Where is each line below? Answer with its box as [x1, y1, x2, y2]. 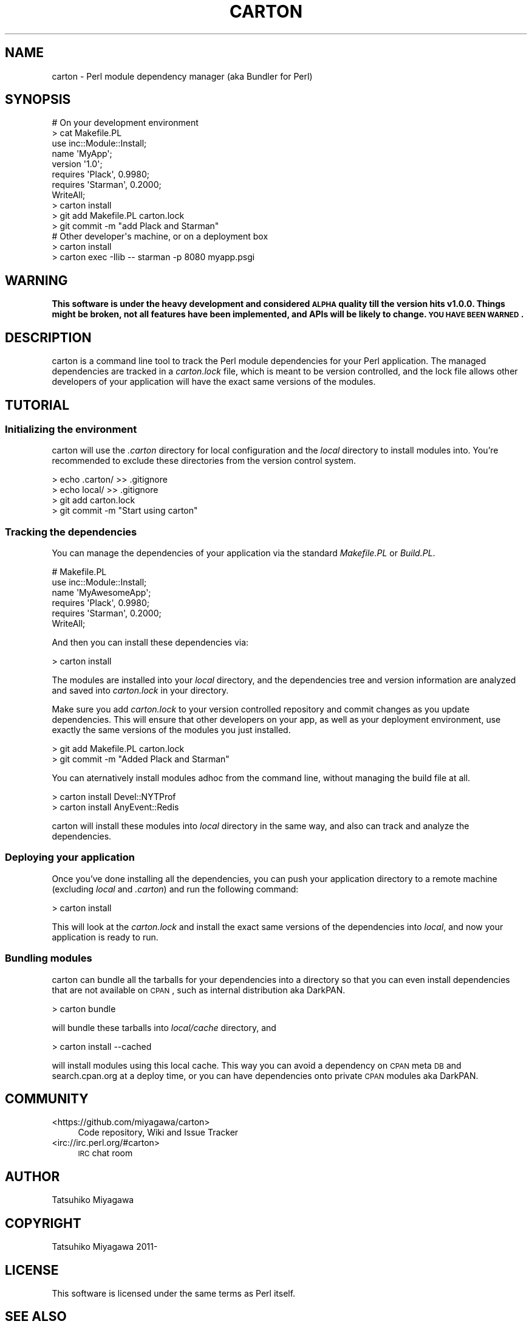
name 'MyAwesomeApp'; [52, 587, 151, 598]
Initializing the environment [5, 422, 137, 435]
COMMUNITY [5, 1091, 89, 1107]
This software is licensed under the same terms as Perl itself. [52, 1288, 296, 1298]
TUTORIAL [5, 397, 70, 413]
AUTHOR [5, 1168, 60, 1184]
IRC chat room [78, 1148, 133, 1159]
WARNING [5, 272, 68, 288]
